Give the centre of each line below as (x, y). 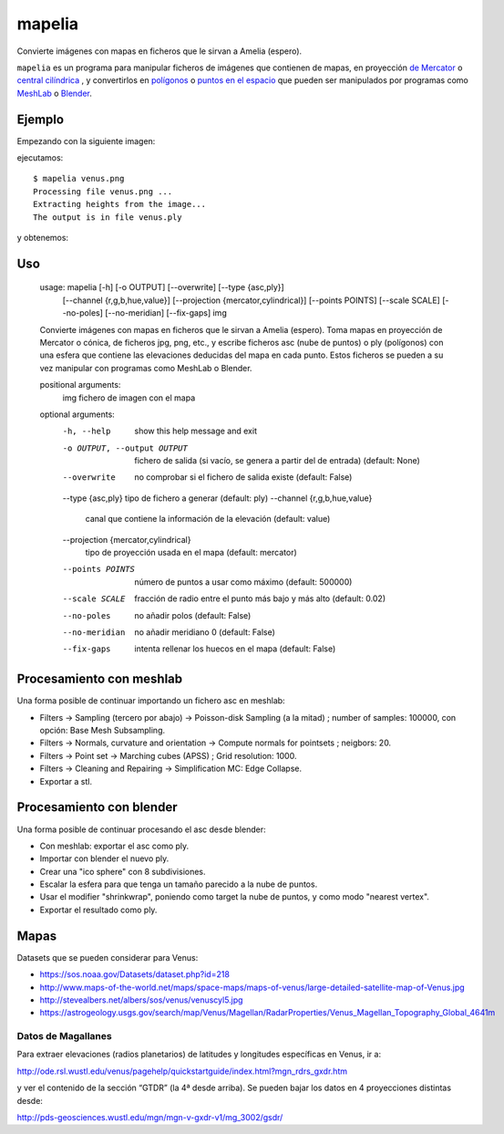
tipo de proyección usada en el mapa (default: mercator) (191, 553)
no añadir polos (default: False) (193, 615)
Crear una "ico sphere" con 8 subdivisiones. (123, 871)
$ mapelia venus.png (79, 179)
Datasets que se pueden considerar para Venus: (108, 957)
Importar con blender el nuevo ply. (104, 858)
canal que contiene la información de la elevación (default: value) (208, 519)
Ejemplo (40, 119)
